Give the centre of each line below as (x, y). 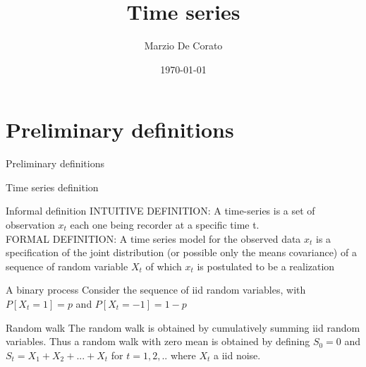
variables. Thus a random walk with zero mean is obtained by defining (158, 341)
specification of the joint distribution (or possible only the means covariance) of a (181, 252)
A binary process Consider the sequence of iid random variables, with (156, 290)
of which (164, 266)
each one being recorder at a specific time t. (165, 225)
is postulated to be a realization (266, 266)
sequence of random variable (67, 266)
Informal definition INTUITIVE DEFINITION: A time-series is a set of (160, 211)
